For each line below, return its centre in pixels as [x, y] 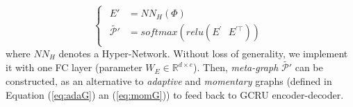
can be [309, 67]
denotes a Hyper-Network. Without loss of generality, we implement [203, 53]
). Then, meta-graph [236, 67]
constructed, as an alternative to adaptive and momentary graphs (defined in [169, 81]
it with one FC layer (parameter [74, 67]
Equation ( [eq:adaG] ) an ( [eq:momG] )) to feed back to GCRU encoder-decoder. [175, 94]
